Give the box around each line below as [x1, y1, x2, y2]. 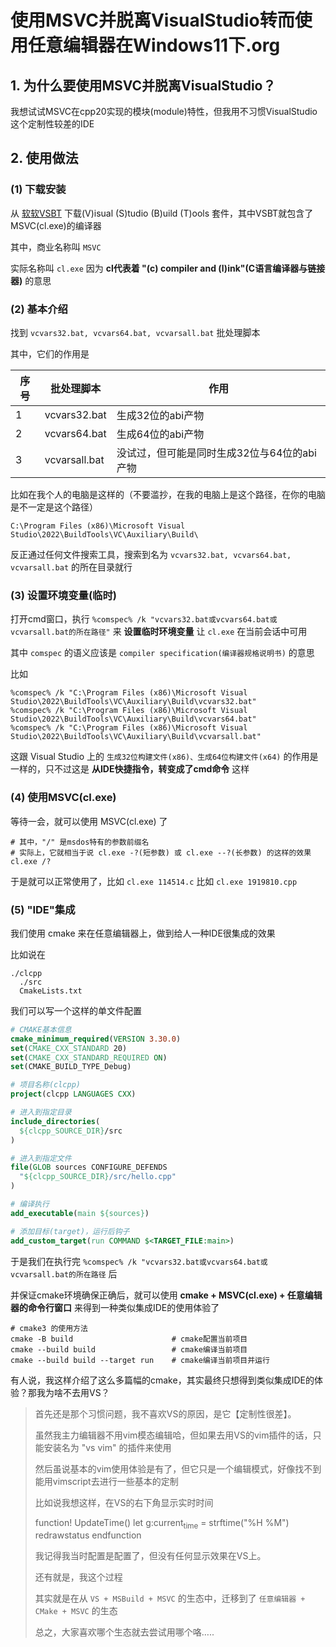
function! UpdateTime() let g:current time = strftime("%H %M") [34, 1516, 290, 1531]
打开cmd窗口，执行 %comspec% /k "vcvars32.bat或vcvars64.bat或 [10, 613, 278, 625]
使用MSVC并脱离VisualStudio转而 [10, 9, 295, 32]
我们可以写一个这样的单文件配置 [10, 1004, 142, 1016]
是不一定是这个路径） [10, 501, 98, 513]
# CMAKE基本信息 [10, 1024, 72, 1035]
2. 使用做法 [10, 150, 79, 167]
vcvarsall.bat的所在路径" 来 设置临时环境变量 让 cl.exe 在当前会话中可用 [10, 626, 308, 638]
